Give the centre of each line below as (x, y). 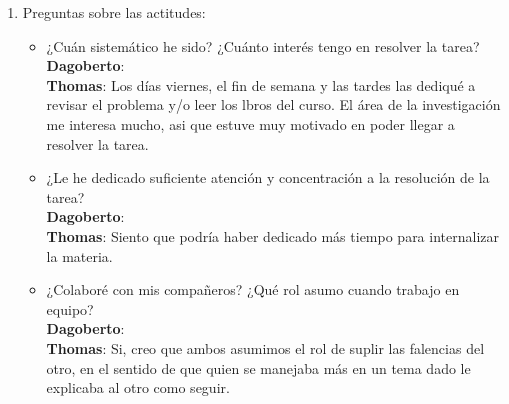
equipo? (70, 308)
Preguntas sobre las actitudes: (114, 12)
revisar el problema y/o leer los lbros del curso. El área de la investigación (273, 104)
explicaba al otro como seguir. (138, 387)
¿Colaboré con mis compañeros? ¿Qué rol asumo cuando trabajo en (253, 289)
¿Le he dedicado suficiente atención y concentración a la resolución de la (268, 177)
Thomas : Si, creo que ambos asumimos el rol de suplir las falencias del (265, 347)
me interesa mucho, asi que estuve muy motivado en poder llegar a (250, 123)
